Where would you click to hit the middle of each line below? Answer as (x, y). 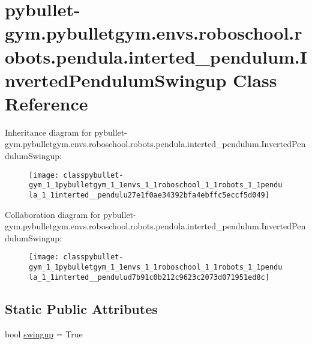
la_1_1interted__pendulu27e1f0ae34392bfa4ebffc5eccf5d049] (149, 195)
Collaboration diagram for (53, 214)
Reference (46, 103)
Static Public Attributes (81, 308)
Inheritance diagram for (48, 132)
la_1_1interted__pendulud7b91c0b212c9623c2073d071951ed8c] (149, 277)
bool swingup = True (44, 333)
